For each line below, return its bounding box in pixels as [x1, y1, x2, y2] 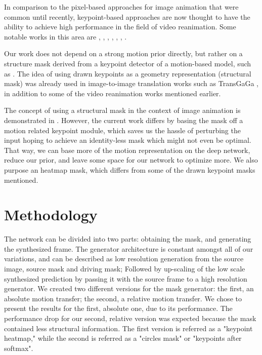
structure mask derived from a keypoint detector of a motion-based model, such [4, 58, 251, 68]
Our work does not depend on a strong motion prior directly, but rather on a [4, 48, 243, 59]
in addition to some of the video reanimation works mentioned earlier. [4, 88, 221, 98]
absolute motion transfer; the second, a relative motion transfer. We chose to [4, 293, 242, 303]
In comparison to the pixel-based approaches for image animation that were [4, 2, 239, 12]
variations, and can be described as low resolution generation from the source [4, 253, 244, 264]
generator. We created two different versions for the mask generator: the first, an [4, 283, 254, 294]
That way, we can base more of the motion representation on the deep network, [4, 144, 250, 155]
